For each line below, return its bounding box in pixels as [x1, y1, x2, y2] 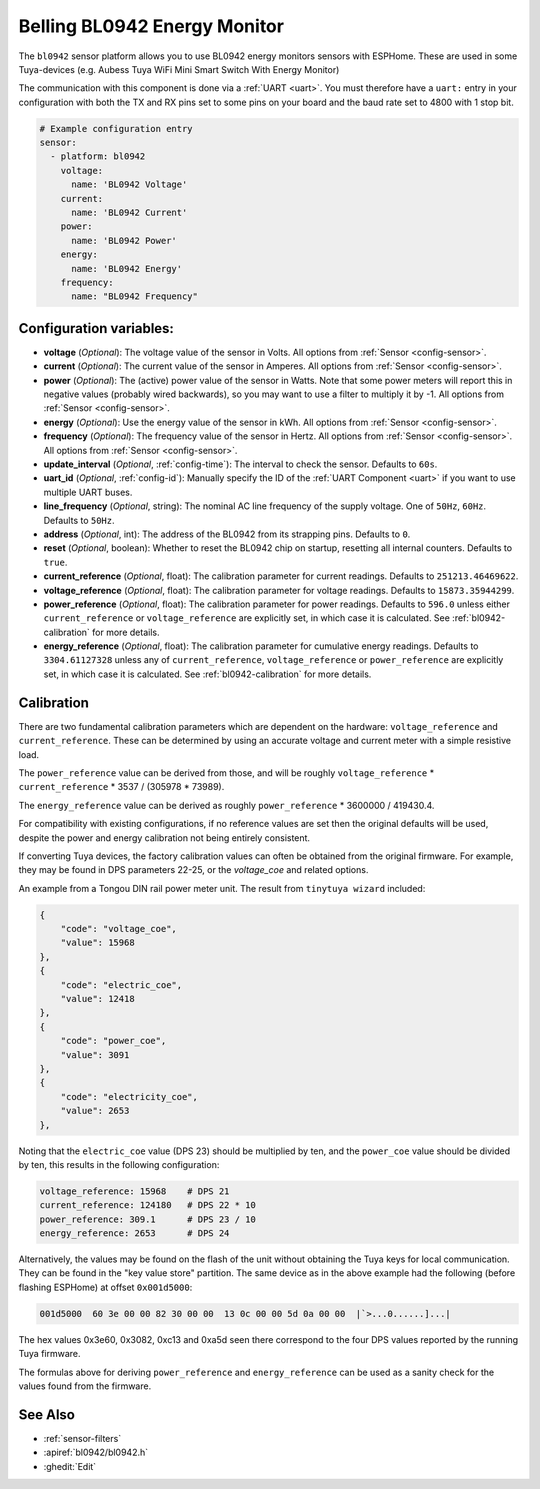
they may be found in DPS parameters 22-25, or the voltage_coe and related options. [18, 864, 369, 876]
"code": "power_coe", [60, 1035, 167, 1047]
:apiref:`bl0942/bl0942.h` [43, 1446, 149, 1459]
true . [43, 556, 68, 568]
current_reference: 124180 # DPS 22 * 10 [39, 1200, 257, 1211]
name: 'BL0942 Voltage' [71, 179, 188, 190]
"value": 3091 [60, 1049, 130, 1060]
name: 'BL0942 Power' [71, 235, 177, 246]
